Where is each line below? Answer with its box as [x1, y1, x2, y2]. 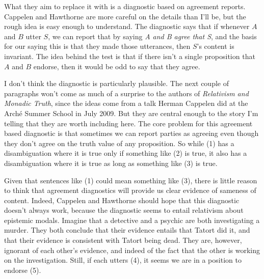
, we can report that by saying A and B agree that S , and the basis [48, 31, 257, 41]
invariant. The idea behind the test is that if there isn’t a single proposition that [4, 50, 255, 61]
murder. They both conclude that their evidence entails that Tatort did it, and [4, 225, 250, 235]
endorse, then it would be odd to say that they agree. [33, 61, 200, 71]
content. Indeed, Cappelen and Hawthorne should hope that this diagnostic [4, 194, 240, 205]
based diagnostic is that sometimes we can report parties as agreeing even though [4, 128, 259, 138]
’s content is [197, 41, 234, 51]
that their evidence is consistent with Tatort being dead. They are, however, [4, 235, 242, 245]
